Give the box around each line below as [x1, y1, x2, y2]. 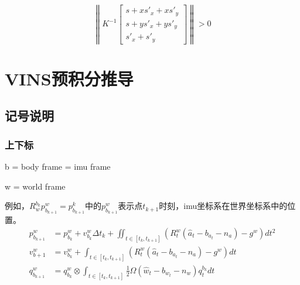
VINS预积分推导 [5, 66, 134, 90]
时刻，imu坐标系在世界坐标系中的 [159, 200, 288, 212]
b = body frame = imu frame [5, 160, 111, 173]
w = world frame [5, 180, 66, 192]
